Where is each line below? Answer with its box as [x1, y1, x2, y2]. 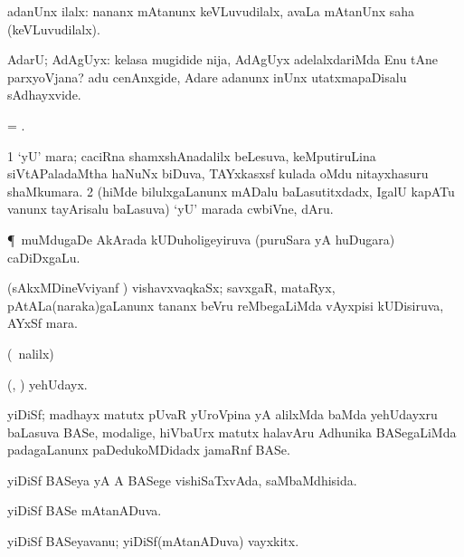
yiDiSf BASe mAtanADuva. [7, 501, 162, 520]
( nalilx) [7, 343, 54, 362]
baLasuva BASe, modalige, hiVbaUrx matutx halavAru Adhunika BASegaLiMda [7, 422, 457, 441]
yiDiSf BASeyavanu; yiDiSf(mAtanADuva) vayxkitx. [7, 532, 299, 551]
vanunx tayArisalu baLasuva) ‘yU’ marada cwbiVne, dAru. [7, 199, 334, 218]
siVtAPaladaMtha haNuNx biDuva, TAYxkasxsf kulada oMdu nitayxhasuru [7, 164, 429, 183]
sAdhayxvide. [7, 85, 81, 104]
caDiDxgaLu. [7, 247, 80, 266]
